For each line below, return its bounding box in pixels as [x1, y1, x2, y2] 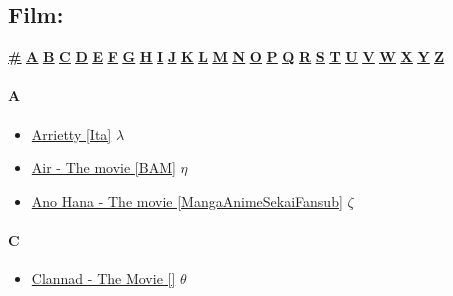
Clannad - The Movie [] [31, 268, 176, 289]
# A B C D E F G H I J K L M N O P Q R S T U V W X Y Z [8, 46, 445, 67]
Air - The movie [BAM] [31, 157, 176, 178]
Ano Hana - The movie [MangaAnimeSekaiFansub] [31, 190, 343, 211]
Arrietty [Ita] [31, 123, 112, 144]
